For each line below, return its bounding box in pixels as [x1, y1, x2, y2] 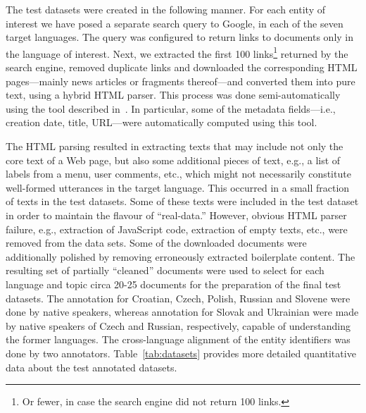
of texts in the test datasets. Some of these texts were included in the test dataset [6, 194, 359, 209]
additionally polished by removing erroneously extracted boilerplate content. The [6, 249, 355, 264]
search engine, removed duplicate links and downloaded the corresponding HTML [6, 60, 358, 75]
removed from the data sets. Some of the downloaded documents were [6, 235, 307, 250]
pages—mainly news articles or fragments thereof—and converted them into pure [6, 73, 355, 88]
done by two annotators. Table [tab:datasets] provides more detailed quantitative [6, 345, 356, 360]
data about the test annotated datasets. [6, 359, 177, 374]
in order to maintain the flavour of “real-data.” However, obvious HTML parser [6, 207, 347, 222]
